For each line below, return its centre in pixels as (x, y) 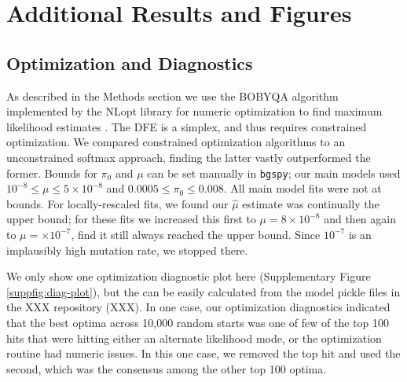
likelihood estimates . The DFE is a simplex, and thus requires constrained (187, 126)
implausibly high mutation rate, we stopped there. (127, 250)
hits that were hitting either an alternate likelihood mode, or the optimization (194, 338)
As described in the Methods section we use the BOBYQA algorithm (172, 95)
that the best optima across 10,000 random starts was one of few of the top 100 (198, 322)
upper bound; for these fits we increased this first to (131, 219)
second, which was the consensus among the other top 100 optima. (167, 368)
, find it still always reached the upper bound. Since (196, 234)
